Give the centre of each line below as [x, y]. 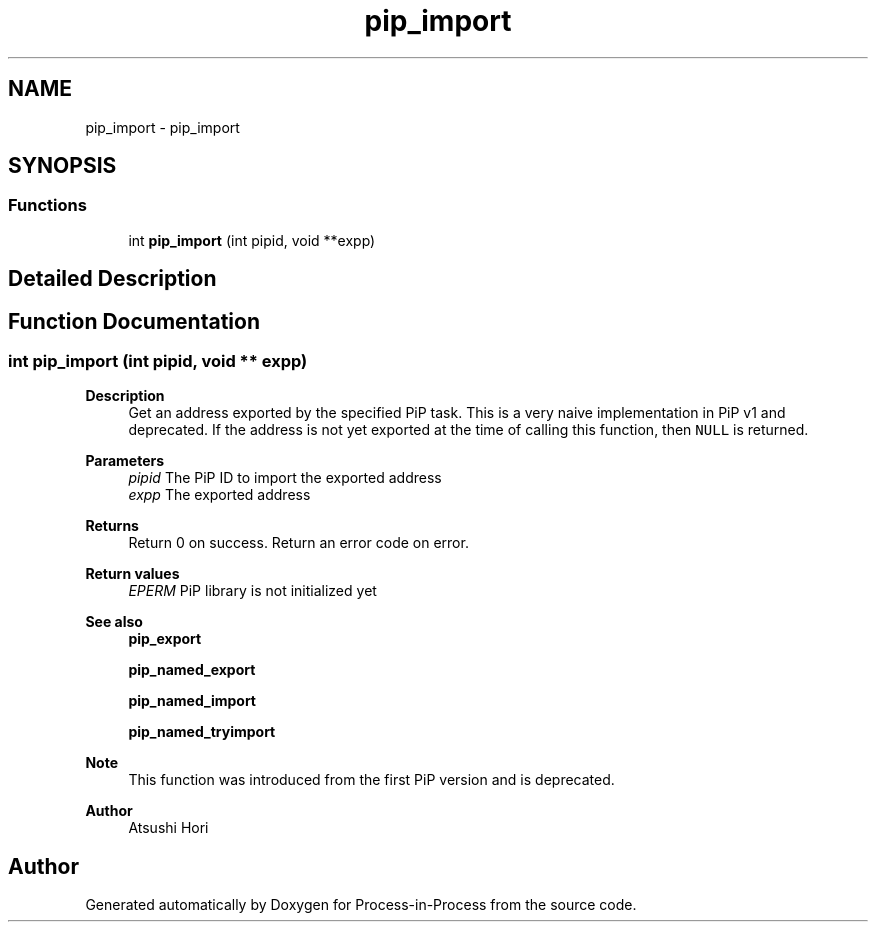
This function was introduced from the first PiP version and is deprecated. [371, 780]
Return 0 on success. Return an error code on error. [298, 543]
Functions [47, 205]
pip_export [165, 639]
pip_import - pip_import [162, 127]
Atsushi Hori [168, 828]
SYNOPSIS [62, 166]
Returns [112, 526]
